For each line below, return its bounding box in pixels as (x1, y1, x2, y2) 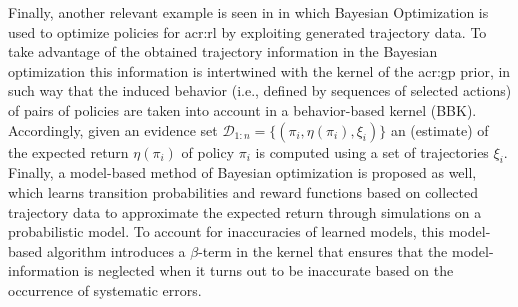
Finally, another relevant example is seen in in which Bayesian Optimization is (8, 2, 489, 22)
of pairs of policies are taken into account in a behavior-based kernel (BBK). (8, 99, 477, 120)
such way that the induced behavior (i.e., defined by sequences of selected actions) (8, 80, 512, 101)
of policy (181, 141, 235, 162)
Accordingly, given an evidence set (8, 119, 218, 140)
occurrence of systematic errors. (8, 279, 202, 300)
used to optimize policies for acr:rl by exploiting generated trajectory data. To (8, 21, 487, 42)
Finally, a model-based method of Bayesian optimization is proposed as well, (8, 162, 477, 183)
